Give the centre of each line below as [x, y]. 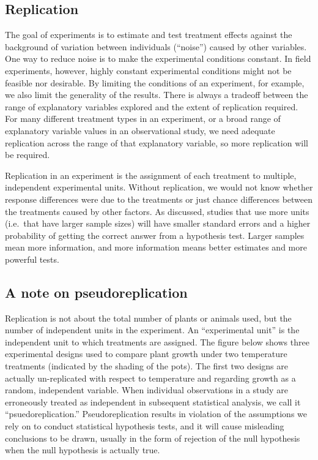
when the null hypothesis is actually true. [83, 450]
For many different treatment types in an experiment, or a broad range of [143, 119]
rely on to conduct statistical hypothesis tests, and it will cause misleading [145, 426]
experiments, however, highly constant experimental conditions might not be [148, 70]
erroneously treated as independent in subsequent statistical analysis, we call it [153, 402]
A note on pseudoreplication [96, 292]
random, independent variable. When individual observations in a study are [146, 390]
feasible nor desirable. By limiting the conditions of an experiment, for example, [155, 82]
